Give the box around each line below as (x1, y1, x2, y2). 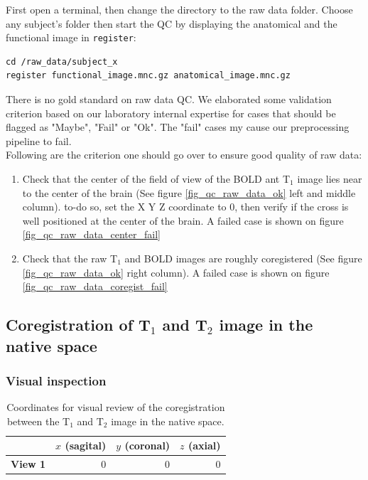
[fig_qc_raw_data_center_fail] (22, 227, 161, 242)
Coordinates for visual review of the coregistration (6, 400, 225, 415)
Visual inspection (6, 371, 107, 389)
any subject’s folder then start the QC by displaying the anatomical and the (6, 16, 337, 31)
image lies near (297, 171, 362, 186)
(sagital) (65, 438, 107, 453)
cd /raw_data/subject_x (6, 56, 118, 67)
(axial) (188, 438, 221, 453)
